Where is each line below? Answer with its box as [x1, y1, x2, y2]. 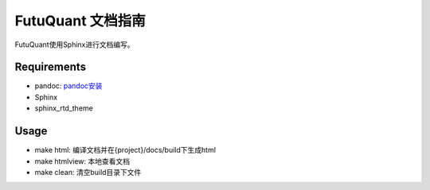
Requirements [14, 60, 87, 74]
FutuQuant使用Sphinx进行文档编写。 [14, 40, 135, 49]
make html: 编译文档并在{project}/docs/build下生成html [34, 145, 217, 155]
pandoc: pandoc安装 [34, 81, 103, 91]
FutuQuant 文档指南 [14, 12, 147, 29]
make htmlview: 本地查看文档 [34, 156, 131, 166]
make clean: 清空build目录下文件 [34, 167, 142, 176]
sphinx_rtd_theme [34, 103, 93, 113]
